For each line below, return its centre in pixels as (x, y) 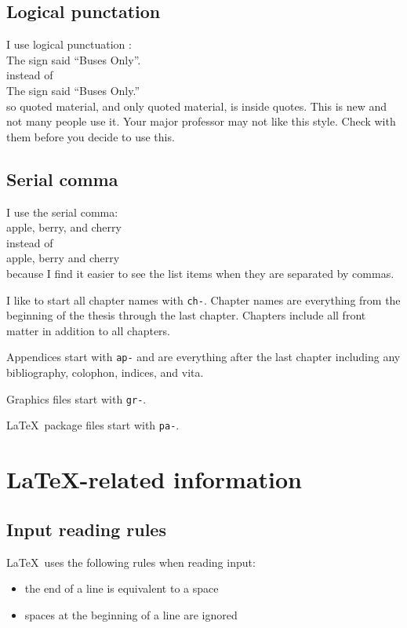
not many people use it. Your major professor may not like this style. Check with (201, 121)
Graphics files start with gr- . (76, 398)
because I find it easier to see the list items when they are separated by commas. (200, 273)
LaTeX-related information (154, 479)
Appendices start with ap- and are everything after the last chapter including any (203, 357)
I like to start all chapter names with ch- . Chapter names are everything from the (203, 299)
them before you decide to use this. (91, 136)
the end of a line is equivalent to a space (122, 588)
